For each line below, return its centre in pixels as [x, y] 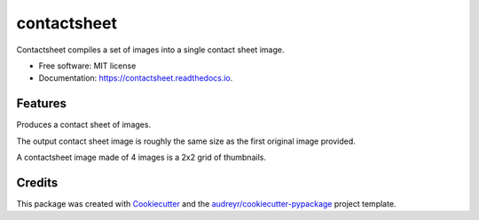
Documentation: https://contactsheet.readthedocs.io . [136, 78]
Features [41, 103]
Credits [37, 182]
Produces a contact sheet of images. [83, 125]
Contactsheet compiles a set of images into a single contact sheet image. [150, 50]
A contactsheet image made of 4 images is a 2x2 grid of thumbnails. [141, 157]
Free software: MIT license [87, 66]
